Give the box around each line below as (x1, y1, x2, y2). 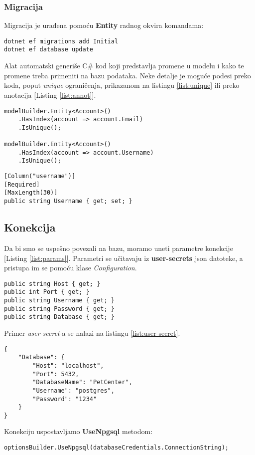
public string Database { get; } (4, 313, 115, 321)
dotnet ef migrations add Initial (4, 37, 119, 45)
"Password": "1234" (32, 395, 97, 403)
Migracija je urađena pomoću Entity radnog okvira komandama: (4, 20, 204, 30)
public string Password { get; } (4, 305, 115, 312)
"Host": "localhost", (32, 362, 104, 369)
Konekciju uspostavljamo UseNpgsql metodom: (4, 426, 153, 437)
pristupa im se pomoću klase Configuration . (4, 262, 137, 273)
